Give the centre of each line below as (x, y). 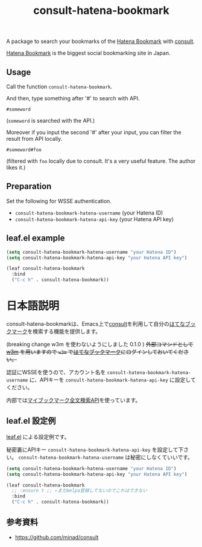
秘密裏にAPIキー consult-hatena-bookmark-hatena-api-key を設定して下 (95, 449)
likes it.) (16, 167)
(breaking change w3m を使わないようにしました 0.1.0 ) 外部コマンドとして (100, 344)
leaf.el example (36, 238)
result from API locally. (34, 139)
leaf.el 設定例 (31, 421)
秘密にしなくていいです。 (162, 457)
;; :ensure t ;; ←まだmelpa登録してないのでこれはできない (80, 491)
